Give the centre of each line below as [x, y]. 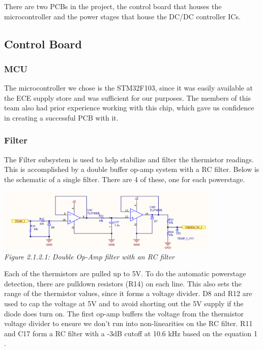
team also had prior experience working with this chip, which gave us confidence [129, 108]
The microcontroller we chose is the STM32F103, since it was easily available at [129, 88]
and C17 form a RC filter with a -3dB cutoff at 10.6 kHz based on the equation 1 [131, 333]
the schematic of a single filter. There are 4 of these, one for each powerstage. [125, 179]
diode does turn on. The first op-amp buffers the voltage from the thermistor [124, 313]
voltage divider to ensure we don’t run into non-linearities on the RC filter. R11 [128, 323]
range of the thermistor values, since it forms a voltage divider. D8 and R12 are [128, 293]
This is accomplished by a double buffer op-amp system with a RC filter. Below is [132, 169]
